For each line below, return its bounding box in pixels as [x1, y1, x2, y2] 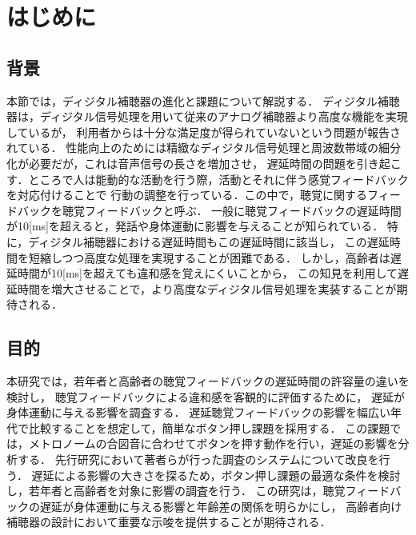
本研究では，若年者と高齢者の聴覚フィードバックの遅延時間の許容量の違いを [6, 373, 410, 389]
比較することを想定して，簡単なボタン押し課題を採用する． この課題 [28, 419, 390, 436]
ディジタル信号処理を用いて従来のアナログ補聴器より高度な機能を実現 [39, 108, 408, 125]
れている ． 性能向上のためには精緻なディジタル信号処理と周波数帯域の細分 [6, 139, 401, 156]
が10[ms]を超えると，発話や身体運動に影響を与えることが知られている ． [6, 218, 384, 234]
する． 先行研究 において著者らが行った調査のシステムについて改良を [17, 451, 379, 468]
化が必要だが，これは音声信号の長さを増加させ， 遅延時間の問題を [6, 154, 357, 171]
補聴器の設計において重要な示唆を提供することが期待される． [6, 513, 331, 530]
